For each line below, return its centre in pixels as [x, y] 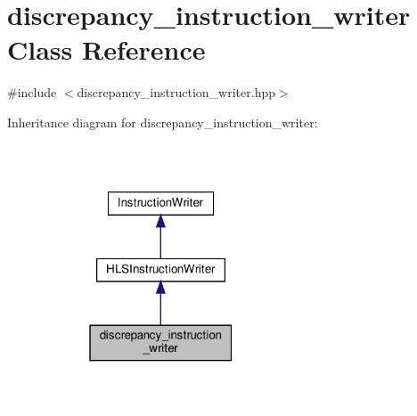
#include [32, 92]
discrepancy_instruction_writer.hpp [176, 92]
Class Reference [106, 49]
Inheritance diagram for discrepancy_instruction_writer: [163, 122]
